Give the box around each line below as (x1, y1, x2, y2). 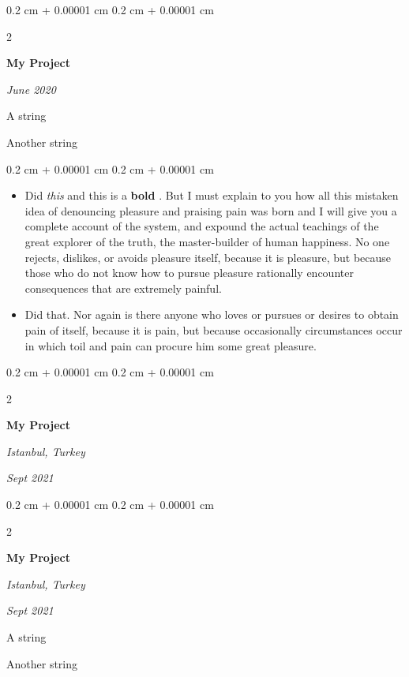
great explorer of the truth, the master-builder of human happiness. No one (24, 233, 390, 249)
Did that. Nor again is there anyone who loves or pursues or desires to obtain (24, 306, 399, 323)
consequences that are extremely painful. (24, 279, 222, 296)
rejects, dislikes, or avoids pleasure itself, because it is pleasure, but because (24, 249, 392, 265)
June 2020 (6, 80, 56, 97)
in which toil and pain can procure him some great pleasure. (24, 337, 317, 353)
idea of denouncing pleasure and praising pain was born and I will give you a (24, 202, 397, 219)
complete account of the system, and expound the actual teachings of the (24, 218, 379, 234)
